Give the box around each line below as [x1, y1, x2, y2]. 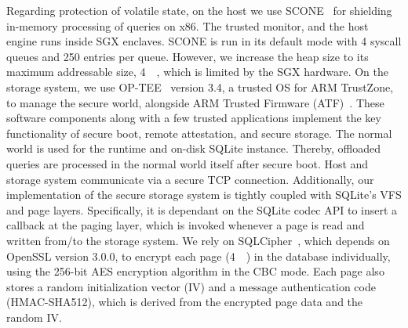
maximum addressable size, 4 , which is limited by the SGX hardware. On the [6, 63, 389, 80]
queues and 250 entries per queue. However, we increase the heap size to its [6, 48, 369, 64]
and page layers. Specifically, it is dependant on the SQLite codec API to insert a [6, 201, 398, 218]
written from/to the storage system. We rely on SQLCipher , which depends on [6, 232, 390, 248]
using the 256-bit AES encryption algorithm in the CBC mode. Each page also [6, 263, 384, 279]
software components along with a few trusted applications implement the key [6, 110, 381, 126]
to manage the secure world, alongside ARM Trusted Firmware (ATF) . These [6, 94, 384, 110]
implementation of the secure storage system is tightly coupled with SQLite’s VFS [6, 186, 402, 203]
